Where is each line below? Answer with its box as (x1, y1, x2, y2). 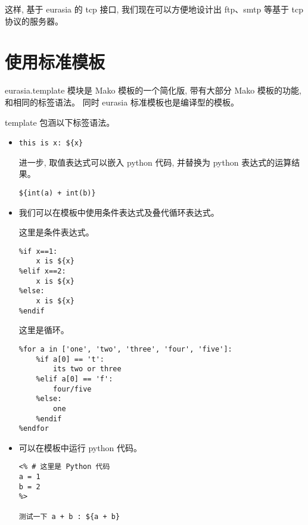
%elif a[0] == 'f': (36, 374, 113, 383)
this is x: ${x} (18, 139, 83, 148)
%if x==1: (18, 247, 58, 256)
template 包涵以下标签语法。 (5, 116, 115, 128)
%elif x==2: (18, 267, 66, 276)
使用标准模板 (5, 49, 105, 74)
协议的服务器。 (5, 14, 63, 27)
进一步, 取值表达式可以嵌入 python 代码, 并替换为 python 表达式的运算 (18, 156, 292, 168)
